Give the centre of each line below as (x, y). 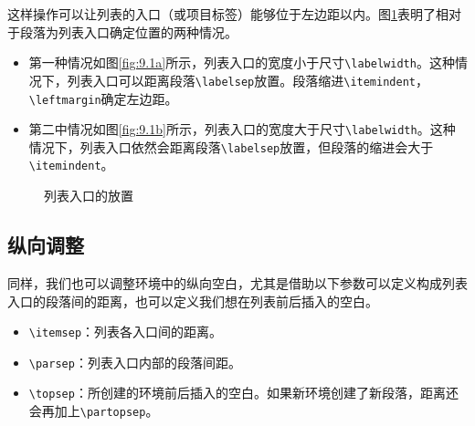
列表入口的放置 (89, 196)
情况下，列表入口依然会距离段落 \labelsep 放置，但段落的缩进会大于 (231, 146)
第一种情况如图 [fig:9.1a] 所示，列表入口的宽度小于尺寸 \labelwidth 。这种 (242, 62)
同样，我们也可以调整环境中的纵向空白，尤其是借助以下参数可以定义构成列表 (237, 282)
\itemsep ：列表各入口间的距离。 (126, 332)
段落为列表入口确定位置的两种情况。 (128, 31)
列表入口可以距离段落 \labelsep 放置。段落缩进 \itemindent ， (248, 80)
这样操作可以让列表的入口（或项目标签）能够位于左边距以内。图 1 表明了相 (228, 14)
